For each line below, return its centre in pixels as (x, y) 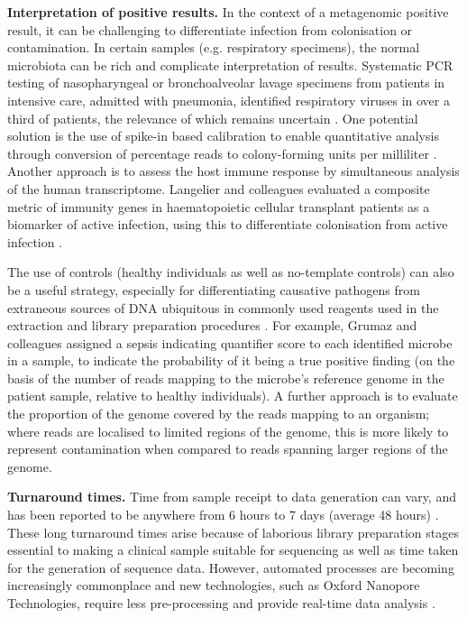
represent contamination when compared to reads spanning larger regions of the (228, 449)
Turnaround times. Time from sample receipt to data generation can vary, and (232, 497)
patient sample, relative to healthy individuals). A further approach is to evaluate (233, 396)
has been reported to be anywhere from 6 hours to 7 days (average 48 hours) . (223, 515)
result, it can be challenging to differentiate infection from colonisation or (210, 29)
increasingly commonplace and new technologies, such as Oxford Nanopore (214, 585)
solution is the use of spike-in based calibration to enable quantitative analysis (223, 136)
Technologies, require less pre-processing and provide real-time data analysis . (221, 603)
